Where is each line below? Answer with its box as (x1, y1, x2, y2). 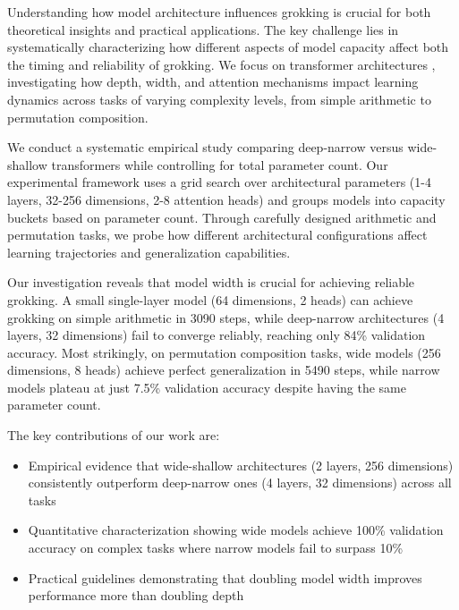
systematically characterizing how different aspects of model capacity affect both (7, 38, 449, 56)
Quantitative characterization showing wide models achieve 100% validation (28, 521, 444, 539)
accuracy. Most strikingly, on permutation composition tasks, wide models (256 (7, 343, 441, 361)
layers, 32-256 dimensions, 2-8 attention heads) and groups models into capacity (7, 190, 446, 208)
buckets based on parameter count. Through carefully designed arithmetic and (7, 208, 437, 226)
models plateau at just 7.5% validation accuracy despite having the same (7, 377, 406, 396)
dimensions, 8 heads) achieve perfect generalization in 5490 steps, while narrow (7, 360, 440, 379)
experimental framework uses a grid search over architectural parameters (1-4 (7, 173, 431, 191)
